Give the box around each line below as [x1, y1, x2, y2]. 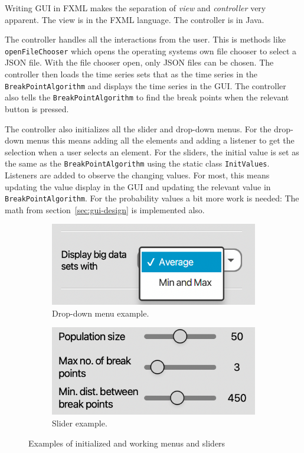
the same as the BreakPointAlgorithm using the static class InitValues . [5, 157, 270, 170]
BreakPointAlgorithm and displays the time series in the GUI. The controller [5, 79, 286, 92]
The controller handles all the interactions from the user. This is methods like [5, 33, 286, 45]
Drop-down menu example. [52, 307, 149, 319]
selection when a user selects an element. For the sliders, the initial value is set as [5, 145, 299, 158]
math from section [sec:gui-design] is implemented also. [5, 203, 205, 216]
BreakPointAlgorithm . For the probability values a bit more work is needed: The [5, 192, 299, 204]
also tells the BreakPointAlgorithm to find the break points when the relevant [5, 91, 289, 103]
